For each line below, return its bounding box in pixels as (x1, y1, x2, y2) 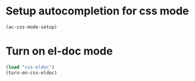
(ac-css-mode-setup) (5, 24, 58, 30)
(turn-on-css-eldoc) (5, 70, 58, 76)
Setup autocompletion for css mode (5, 4, 190, 18)
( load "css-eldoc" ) (5, 64, 55, 70)
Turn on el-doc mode (5, 44, 113, 58)
